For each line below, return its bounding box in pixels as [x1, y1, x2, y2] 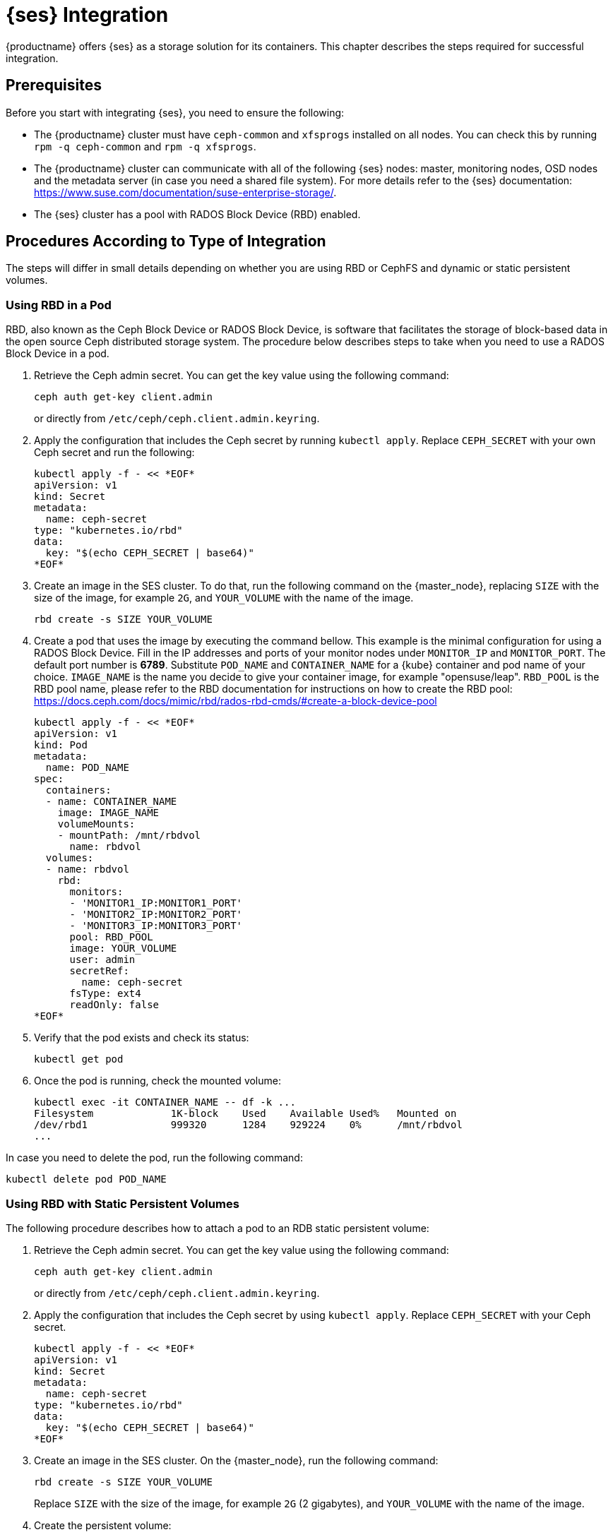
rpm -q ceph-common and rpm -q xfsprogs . [34, 140, 256, 152]
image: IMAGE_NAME [57, 807, 160, 819]
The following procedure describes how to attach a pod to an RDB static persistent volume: [6, 1221, 429, 1234]
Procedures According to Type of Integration [6, 232, 326, 251]
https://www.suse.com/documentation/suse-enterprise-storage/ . [34, 186, 337, 198]
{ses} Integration [6, 3, 169, 27]
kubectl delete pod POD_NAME [6, 1173, 167, 1185]
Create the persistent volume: [34, 1519, 172, 1531]
